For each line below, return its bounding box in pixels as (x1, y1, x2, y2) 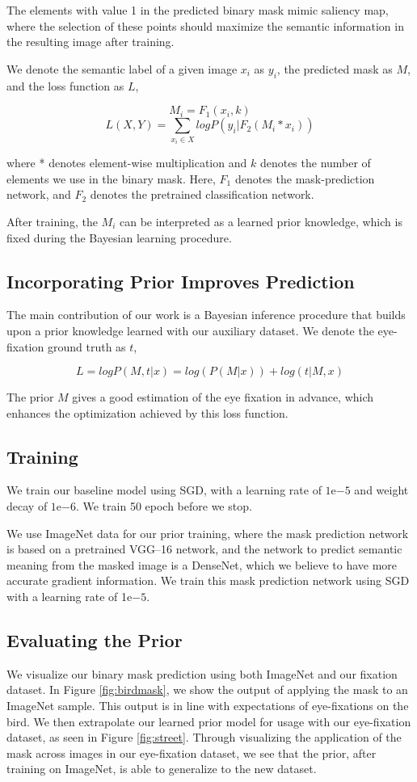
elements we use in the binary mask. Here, (6, 170, 216, 187)
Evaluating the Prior (6, 628, 183, 653)
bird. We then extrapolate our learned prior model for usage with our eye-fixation (6, 713, 411, 729)
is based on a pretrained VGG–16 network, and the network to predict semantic (6, 540, 402, 557)
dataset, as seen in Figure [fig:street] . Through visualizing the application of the (6, 729, 402, 746)
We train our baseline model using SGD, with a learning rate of (6, 481, 322, 498)
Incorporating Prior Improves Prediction (6, 268, 355, 293)
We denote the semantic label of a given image (6, 60, 238, 77)
